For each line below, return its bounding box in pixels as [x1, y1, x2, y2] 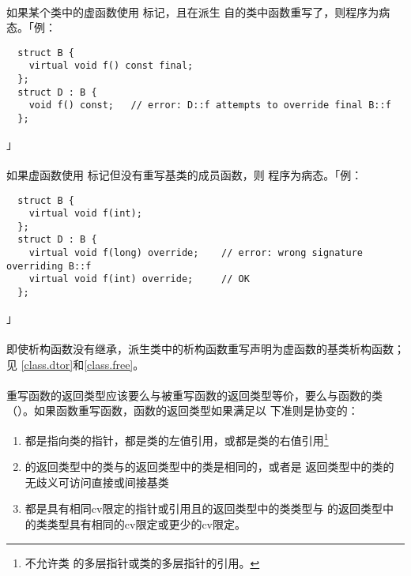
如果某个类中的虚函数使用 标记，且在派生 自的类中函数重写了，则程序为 [6, 3, 379, 20]
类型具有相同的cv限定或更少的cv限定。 [47, 515, 247, 532]
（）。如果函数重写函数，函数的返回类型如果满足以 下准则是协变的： [6, 402, 359, 419]
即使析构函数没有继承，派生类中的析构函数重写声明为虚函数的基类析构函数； [6, 340, 405, 356]
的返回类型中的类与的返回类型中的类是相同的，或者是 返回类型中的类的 [25, 458, 394, 475]
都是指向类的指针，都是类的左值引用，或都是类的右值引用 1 [25, 429, 329, 448]
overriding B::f [6, 260, 92, 272]
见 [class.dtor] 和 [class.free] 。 [6, 356, 145, 372]
